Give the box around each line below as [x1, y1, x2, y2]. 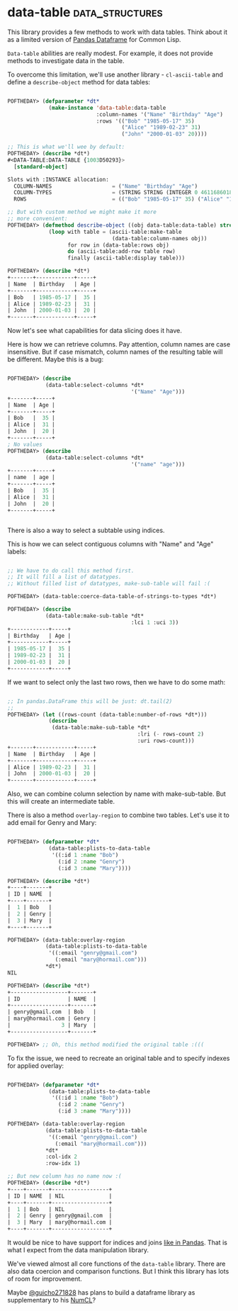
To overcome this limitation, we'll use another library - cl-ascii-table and [7, 70, 223, 79]
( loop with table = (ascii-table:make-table [48, 228, 182, 235]
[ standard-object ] [13, 163, 69, 170]
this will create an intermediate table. [7, 797, 115, 806]
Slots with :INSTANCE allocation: [7, 176, 110, 183]
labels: [7, 547, 27, 556]
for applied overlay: [7, 1061, 64, 1070]
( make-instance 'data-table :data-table [48, 104, 166, 111]
